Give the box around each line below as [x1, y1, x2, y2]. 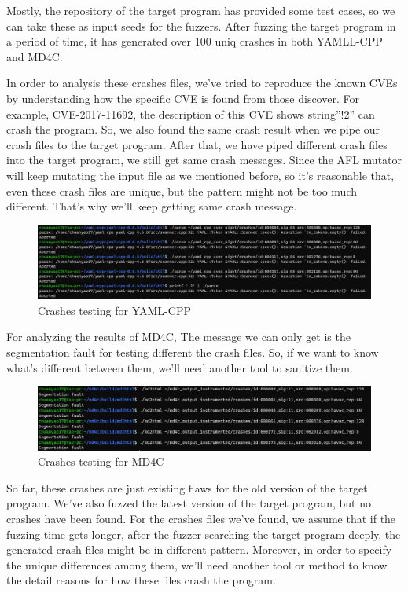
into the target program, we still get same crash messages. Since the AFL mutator [6, 152, 402, 168]
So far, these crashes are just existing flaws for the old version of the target [6, 479, 368, 496]
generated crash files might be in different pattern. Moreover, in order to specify [6, 541, 392, 558]
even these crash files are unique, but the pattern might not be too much [6, 182, 357, 199]
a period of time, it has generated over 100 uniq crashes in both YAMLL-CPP [6, 33, 383, 49]
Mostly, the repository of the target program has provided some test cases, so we [6, 2, 395, 18]
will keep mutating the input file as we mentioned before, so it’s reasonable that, [6, 167, 395, 183]
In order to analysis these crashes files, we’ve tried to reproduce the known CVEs [6, 75, 398, 91]
